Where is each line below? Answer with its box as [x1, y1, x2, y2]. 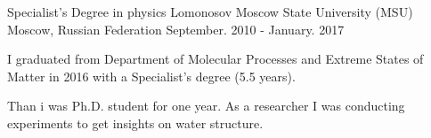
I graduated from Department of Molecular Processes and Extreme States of [7, 50, 424, 68]
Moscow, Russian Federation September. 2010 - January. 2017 [7, 19, 345, 38]
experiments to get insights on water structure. [7, 113, 264, 132]
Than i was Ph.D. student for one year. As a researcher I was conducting [7, 96, 405, 115]
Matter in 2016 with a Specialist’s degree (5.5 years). [7, 66, 296, 85]
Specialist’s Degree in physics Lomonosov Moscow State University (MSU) [7, 3, 413, 20]
